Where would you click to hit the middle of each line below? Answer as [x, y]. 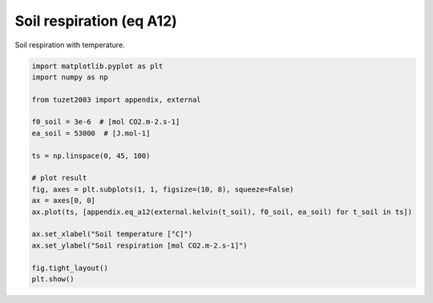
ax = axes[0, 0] [64, 201]
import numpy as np [70, 77]
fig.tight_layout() [70, 268]
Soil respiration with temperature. [70, 45]
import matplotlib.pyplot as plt [97, 66]
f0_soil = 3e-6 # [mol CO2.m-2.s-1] [106, 122]
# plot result [59, 178]
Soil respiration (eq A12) [96, 21]
